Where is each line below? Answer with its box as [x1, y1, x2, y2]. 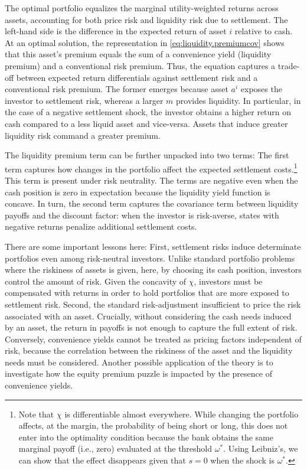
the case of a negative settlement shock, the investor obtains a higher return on [5, 106, 292, 118]
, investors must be [194, 275, 263, 287]
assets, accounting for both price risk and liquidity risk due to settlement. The [5, 13, 288, 25]
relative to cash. [234, 25, 293, 37]
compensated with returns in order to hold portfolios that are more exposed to [5, 286, 289, 299]
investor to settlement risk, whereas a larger [5, 94, 164, 106]
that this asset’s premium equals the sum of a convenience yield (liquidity [5, 48, 272, 60]
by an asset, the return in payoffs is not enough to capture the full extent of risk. [5, 321, 298, 334]
